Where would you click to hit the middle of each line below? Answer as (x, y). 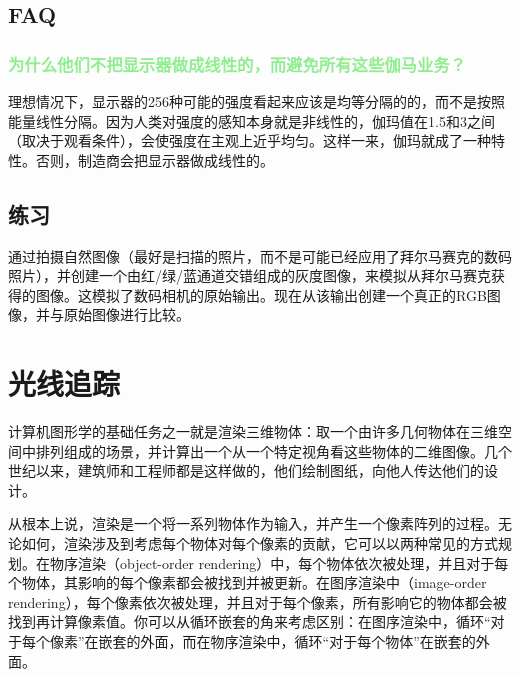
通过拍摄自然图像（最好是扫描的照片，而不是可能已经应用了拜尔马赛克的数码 (260, 255)
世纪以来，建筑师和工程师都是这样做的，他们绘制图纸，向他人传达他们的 (246, 470)
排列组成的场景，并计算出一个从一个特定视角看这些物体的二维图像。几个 (273, 450)
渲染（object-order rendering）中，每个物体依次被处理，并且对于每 (293, 562)
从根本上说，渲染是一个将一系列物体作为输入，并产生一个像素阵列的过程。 (253, 523)
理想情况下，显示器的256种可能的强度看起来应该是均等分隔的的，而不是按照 (256, 101)
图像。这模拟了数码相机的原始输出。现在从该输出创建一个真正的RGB (261, 294)
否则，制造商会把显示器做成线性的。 (154, 159)
